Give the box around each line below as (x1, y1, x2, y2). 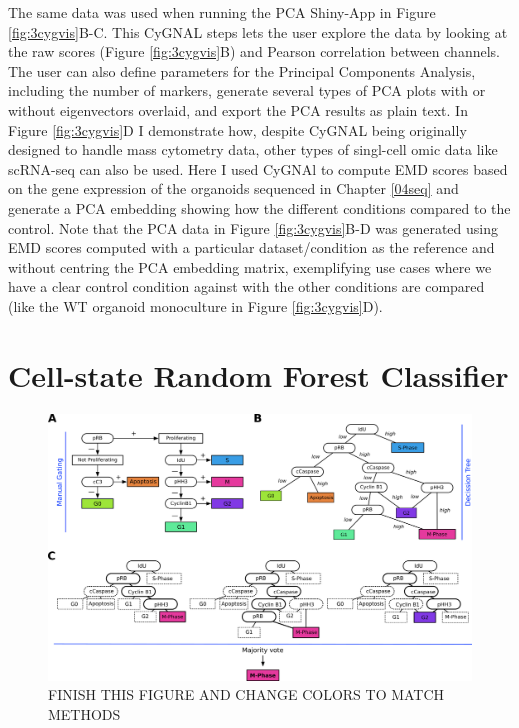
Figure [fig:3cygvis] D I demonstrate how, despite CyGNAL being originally (8, 119, 467, 140)
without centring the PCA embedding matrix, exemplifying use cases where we (8, 256, 492, 277)
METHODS (48, 703, 121, 724)
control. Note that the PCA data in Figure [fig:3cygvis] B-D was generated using (8, 217, 498, 238)
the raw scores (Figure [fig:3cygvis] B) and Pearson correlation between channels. (8, 41, 500, 62)
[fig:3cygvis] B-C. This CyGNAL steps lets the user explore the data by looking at (8, 21, 508, 42)
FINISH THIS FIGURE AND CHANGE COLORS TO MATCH (48, 684, 445, 705)
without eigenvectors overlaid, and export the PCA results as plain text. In (8, 99, 468, 120)
